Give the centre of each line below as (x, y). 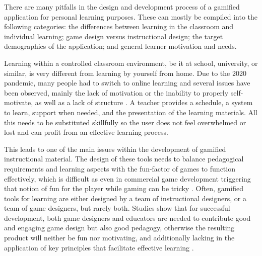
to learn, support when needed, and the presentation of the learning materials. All (131, 112)
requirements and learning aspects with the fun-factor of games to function (120, 168)
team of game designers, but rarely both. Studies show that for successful (117, 208)
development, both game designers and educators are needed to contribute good (127, 218)
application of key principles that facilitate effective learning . (99, 247)
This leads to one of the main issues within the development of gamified (115, 149)
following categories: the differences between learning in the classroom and (119, 26)
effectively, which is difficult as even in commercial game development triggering (127, 178)
